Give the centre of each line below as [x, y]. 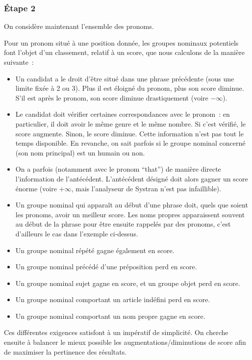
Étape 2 [20, 8]
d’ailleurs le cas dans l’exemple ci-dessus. [77, 233]
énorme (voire [36, 188]
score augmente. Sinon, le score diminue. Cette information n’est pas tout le [129, 133]
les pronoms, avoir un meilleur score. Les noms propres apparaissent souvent [130, 214]
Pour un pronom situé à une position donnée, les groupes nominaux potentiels [121, 42]
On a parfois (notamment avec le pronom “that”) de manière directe [118, 169]
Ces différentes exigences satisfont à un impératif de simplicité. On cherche [116, 332]
